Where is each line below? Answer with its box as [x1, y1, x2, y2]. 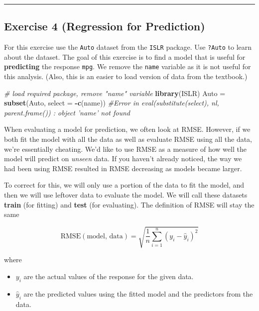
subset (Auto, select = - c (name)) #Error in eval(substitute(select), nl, [4, 98, 219, 108]
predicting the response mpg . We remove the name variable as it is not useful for [4, 61, 251, 72]
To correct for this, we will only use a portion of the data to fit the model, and [4, 180, 245, 190]
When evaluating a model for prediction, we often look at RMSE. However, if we [4, 124, 251, 134]
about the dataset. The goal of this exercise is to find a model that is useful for [4, 51, 246, 62]
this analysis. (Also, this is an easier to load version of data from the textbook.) [4, 71, 248, 82]
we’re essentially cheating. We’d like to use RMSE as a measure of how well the [4, 143, 247, 154]
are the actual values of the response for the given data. [23, 271, 194, 281]
